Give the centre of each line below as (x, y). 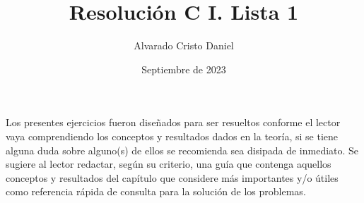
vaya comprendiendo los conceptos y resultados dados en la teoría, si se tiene (172, 136)
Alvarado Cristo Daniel (184, 45)
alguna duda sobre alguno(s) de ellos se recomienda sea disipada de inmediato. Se (182, 150)
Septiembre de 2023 (184, 69)
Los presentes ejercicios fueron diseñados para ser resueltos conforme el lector (173, 122)
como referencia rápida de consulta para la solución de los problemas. (156, 191)
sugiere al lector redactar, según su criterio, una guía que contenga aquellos (169, 164)
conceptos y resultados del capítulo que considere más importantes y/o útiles (172, 177)
